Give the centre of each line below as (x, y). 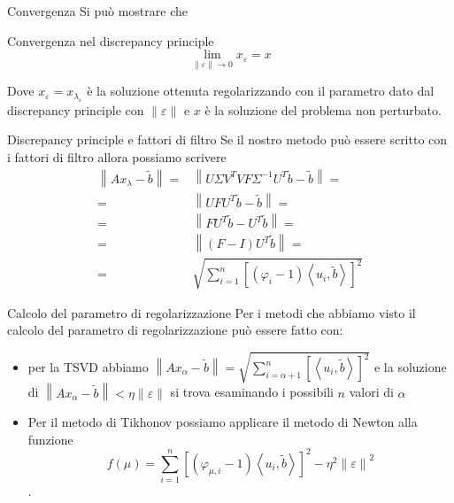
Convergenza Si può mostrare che (97, 11)
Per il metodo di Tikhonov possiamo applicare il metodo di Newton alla (223, 422)
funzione (50, 439)
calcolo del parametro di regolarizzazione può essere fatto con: (175, 330)
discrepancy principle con (76, 109)
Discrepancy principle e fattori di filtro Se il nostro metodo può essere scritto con (227, 139)
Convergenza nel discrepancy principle (111, 40)
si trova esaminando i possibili (252, 392)
